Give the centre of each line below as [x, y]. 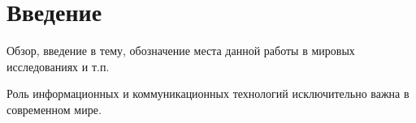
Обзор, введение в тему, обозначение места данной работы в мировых [181, 51]
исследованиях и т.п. [58, 66]
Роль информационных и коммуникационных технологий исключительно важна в [208, 93]
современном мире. [54, 109]
